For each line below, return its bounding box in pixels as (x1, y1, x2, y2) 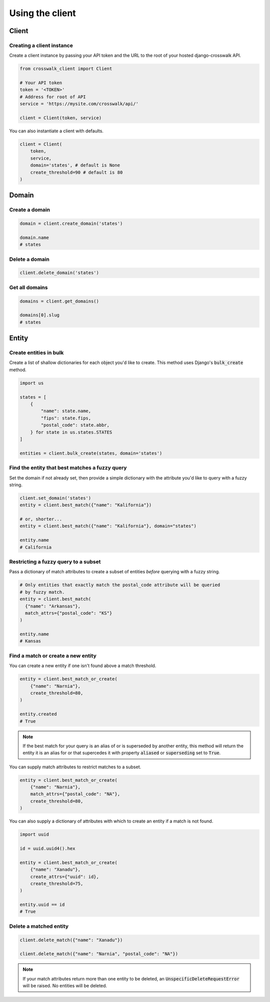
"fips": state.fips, (40, 415, 91, 421)
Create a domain (9, 206, 50, 213)
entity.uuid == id (19, 902, 65, 908)
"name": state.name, (40, 408, 91, 414)
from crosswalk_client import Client (19, 66, 112, 72)
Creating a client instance (9, 42, 73, 49)
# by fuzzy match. (19, 589, 65, 595)
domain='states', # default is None (30, 162, 120, 168)
